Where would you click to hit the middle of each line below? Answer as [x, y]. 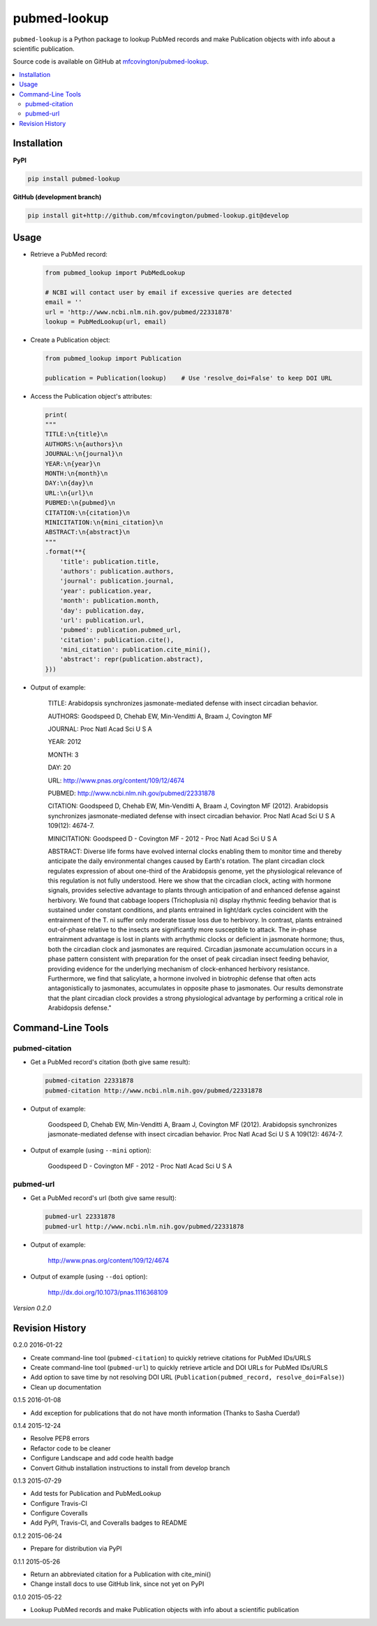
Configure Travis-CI [59, 1503]
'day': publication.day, [102, 611]
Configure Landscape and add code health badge [102, 1458]
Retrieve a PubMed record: [69, 255]
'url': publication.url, [102, 620]
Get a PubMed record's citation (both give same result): [110, 1062]
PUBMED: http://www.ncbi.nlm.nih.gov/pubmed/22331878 [132, 793]
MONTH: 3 [63, 755]
